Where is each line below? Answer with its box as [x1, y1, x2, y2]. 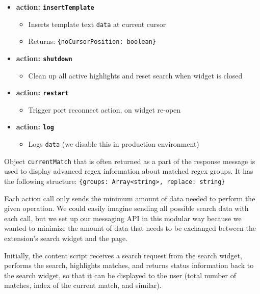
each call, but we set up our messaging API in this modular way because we [4, 212, 242, 223]
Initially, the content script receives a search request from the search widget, [4, 250, 242, 260]
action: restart [16, 87, 69, 98]
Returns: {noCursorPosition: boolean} [28, 36, 156, 46]
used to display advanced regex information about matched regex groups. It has [4, 166, 253, 176]
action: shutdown [16, 52, 72, 63]
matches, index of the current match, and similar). [4, 280, 162, 290]
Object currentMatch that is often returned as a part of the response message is [4, 155, 255, 166]
